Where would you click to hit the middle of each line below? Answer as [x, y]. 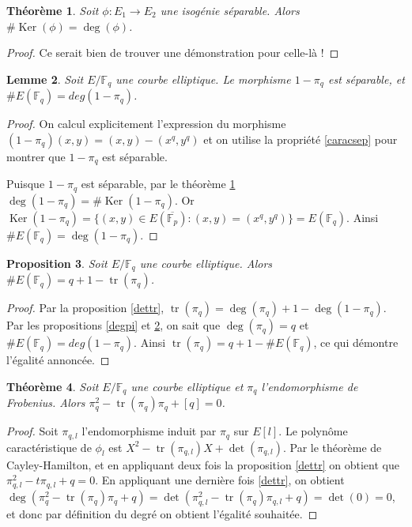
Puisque [26, 184]
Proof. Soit [32, 431]
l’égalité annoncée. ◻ [58, 360]
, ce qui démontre [356, 343]
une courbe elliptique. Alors [206, 263]
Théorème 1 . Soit [53, 10]
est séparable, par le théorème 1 [158, 184]
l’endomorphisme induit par [149, 431]
